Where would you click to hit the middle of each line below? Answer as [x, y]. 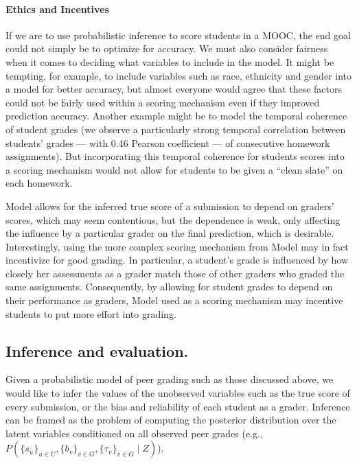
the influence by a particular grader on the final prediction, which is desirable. [170, 233]
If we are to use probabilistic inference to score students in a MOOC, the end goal [178, 35]
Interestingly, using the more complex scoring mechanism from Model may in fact [177, 246]
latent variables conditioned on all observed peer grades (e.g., [134, 433]
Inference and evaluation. [97, 350]
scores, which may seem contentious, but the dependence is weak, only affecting [173, 219]
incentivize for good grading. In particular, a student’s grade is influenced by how [177, 260]
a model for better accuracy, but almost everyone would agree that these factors [174, 89]
